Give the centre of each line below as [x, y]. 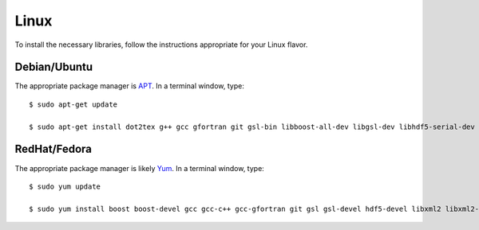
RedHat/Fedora [53, 149]
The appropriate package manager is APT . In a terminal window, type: [130, 86]
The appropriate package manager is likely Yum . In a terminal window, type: [140, 168]
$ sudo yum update [65, 186]
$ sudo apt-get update [73, 104]
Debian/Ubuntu [54, 67]
